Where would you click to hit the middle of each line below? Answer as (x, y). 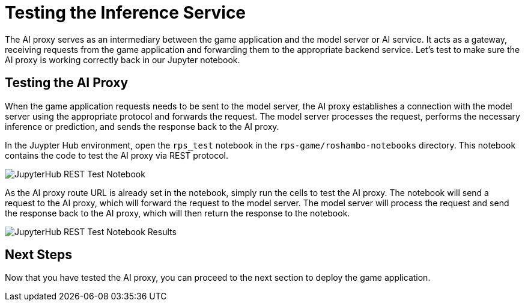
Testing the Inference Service (126, 13)
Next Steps (38, 255)
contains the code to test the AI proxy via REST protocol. (117, 155)
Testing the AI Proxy (67, 83)
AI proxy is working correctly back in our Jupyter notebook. (123, 60)
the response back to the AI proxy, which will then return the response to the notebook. (178, 213)
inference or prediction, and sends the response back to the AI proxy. (142, 126)
